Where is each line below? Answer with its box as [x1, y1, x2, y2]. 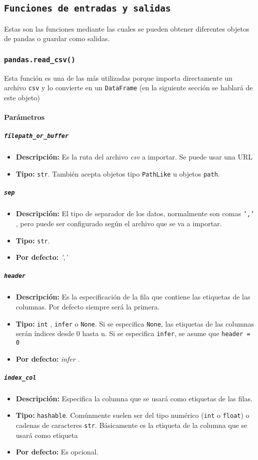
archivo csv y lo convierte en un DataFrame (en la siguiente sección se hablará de [4, 82, 253, 93]
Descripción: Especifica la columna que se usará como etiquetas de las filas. [16, 393, 252, 403]
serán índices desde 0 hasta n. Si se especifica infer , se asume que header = [16, 328, 250, 339]
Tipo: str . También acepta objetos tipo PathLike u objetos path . [16, 169, 220, 179]
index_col [4, 374, 37, 381]
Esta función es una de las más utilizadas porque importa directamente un [4, 72, 233, 83]
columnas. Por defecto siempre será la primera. [16, 301, 160, 312]
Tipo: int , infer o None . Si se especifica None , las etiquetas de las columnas [16, 318, 254, 329]
